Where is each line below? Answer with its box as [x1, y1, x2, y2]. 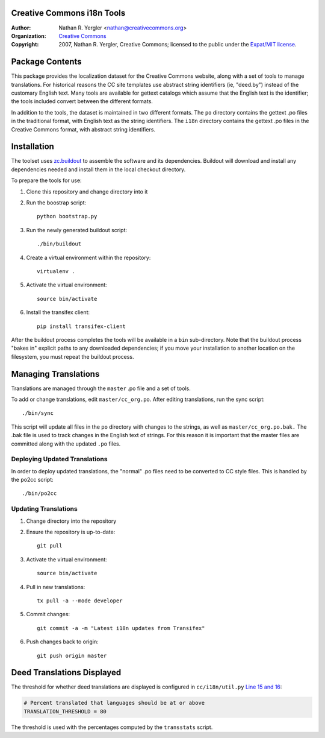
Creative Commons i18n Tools [11, 8, 126, 18]
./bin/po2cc [22, 490, 57, 497]
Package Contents [11, 57, 82, 67]
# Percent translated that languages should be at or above [23, 699, 205, 707]
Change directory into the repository [26, 517, 117, 525]
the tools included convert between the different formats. [11, 98, 153, 105]
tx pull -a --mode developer [37, 597, 123, 604]
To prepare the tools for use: [11, 177, 82, 184]
